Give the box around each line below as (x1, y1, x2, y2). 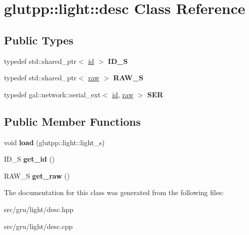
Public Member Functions (4, 113, 141, 129)
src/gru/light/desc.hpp (4, 204, 74, 214)
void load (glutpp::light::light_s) (4, 137, 105, 147)
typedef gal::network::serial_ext (4, 89, 101, 99)
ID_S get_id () (4, 154, 55, 164)
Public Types (4, 32, 74, 47)
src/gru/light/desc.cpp (4, 221, 73, 231)
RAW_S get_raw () (4, 170, 70, 181)
